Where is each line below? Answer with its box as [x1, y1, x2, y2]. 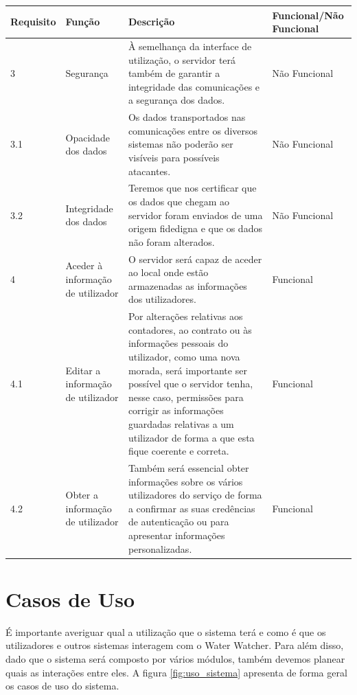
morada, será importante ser [128, 363, 247, 377]
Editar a [65, 363, 101, 377]
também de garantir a [128, 66, 220, 80]
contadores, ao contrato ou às [128, 322, 252, 337]
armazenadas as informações [128, 278, 247, 293]
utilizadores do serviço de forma [128, 488, 262, 502]
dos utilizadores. [128, 292, 196, 306]
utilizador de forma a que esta [128, 430, 255, 444]
